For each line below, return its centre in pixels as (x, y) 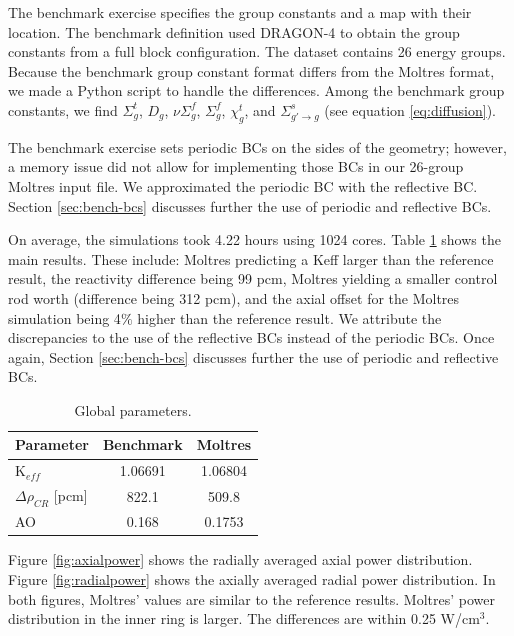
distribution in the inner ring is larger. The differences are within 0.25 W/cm (244, 618)
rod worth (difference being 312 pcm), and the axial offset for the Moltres (234, 297)
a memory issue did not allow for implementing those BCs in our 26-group (236, 166)
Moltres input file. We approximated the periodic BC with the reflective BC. (243, 185)
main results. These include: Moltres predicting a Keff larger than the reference (251, 258)
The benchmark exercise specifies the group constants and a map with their (240, 12)
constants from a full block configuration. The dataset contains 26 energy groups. (257, 51)
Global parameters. (133, 409)
